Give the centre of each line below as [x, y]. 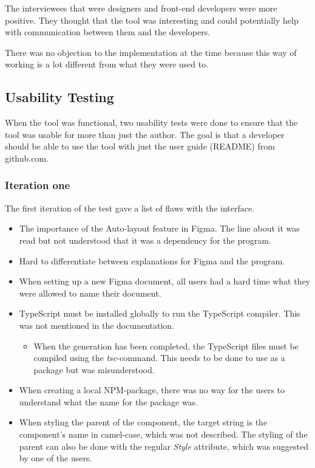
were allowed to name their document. [90, 293]
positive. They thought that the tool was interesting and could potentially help [152, 20]
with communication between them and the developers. [108, 32]
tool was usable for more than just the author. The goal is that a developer [145, 134]
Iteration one [38, 185]
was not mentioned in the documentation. [97, 325]
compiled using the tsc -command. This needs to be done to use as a [159, 358]
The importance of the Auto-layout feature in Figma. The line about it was [159, 228]
